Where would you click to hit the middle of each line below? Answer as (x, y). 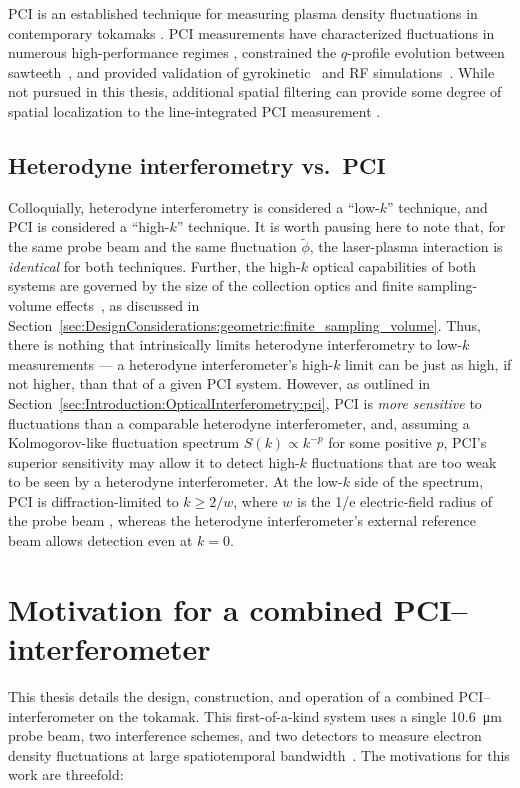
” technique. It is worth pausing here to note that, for (341, 226)
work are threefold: (66, 774)
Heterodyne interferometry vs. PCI (197, 164)
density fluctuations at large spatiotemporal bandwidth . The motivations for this (259, 754)
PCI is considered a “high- (89, 226)
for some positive (380, 442)
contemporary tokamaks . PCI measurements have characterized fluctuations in (251, 32)
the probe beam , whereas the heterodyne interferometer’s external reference (242, 520)
